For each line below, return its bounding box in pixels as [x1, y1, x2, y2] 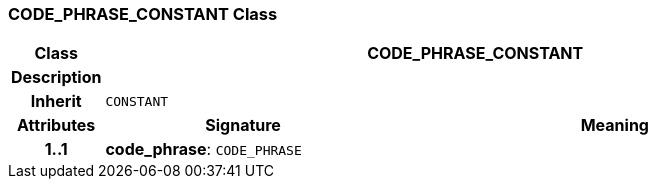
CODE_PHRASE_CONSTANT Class [8, 4, 278, 24]
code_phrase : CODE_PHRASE [105, 139, 302, 160]
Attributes [17, 115, 96, 136]
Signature [205, 115, 281, 136]
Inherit [30, 91, 82, 112]
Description [11, 67, 102, 88]
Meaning [580, 115, 649, 136]
